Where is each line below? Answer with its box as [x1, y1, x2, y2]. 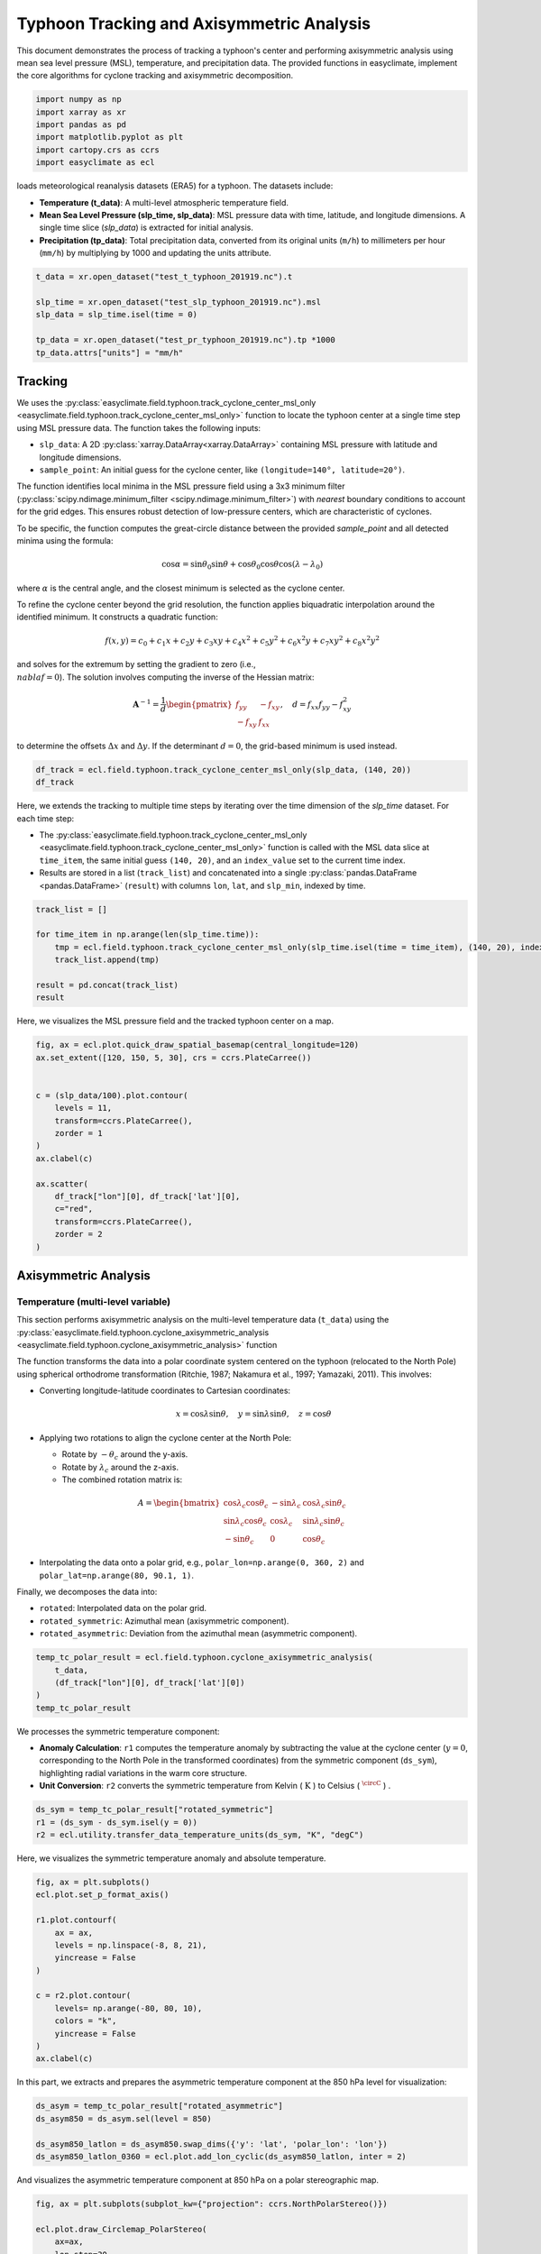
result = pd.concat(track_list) [35, 979, 179, 990]
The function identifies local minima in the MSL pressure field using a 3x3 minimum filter [16, 481, 345, 491]
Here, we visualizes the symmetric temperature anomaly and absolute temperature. [16, 1853, 326, 1864]
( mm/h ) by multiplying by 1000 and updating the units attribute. [39, 248, 272, 259]
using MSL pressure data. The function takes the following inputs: [16, 422, 261, 433]
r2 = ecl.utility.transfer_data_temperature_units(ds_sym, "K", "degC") [35, 1830, 364, 1839]
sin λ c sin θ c [302, 1516, 345, 1528]
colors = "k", [54, 2016, 117, 2026]
